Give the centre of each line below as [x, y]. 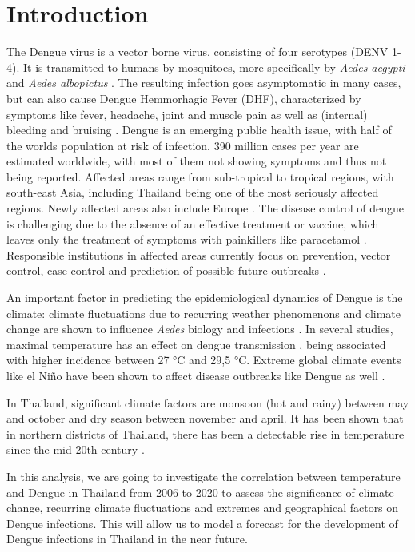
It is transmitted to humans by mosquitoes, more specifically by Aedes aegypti [214, 67]
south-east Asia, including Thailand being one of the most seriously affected [193, 192]
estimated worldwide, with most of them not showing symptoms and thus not [197, 161]
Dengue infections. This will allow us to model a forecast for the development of [202, 523]
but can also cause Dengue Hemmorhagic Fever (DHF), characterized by [184, 98]
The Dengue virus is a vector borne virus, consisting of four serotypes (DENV [198, 52]
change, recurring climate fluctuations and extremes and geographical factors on [203, 508]
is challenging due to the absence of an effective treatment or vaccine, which [193, 223]
